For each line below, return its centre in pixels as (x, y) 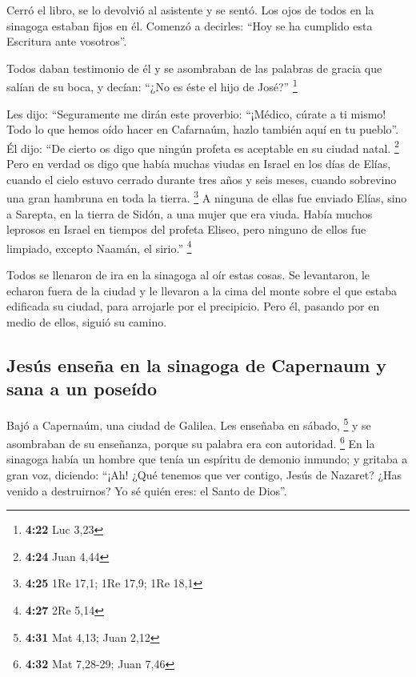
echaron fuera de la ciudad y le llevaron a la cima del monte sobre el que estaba (202, 290)
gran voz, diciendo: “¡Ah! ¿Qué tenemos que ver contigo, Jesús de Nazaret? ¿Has (204, 475)
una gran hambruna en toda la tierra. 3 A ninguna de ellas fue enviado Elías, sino (207, 196)
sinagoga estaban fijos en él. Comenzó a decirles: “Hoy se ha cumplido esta (190, 25)
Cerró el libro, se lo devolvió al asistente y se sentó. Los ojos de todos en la (190, 10)
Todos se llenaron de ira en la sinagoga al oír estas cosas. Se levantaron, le (188, 274)
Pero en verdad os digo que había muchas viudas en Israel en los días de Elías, (199, 164)
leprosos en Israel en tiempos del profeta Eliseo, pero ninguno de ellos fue (186, 229)
